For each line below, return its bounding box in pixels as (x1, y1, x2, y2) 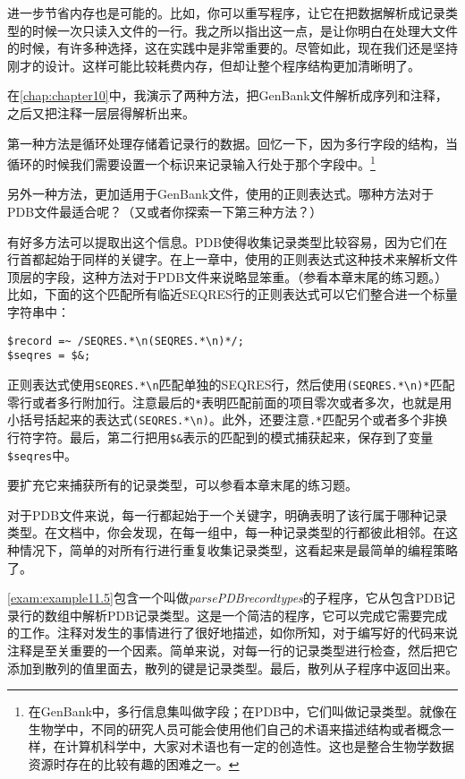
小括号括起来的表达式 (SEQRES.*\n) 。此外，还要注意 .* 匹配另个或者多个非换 (7, 410, 448, 429)
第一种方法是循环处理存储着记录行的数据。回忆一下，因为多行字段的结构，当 (7, 133, 458, 152)
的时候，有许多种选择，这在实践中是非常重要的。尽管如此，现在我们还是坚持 (7, 39, 458, 57)
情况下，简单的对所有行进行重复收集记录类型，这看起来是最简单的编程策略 (19, 540, 458, 559)
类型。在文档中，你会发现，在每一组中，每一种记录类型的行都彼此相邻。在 (7, 523, 445, 542)
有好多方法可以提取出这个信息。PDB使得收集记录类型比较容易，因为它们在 (7, 232, 448, 251)
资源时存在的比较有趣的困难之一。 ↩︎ (28, 754, 240, 773)
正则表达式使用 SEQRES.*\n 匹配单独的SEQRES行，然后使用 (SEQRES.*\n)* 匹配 (7, 374, 455, 393)
